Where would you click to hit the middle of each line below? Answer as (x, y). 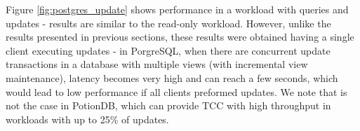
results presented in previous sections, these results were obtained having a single (180, 37)
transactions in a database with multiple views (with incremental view (157, 64)
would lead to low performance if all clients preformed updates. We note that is (176, 91)
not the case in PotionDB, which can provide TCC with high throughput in (168, 105)
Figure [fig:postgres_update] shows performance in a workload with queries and (177, 9)
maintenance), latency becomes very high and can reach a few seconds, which (172, 77)
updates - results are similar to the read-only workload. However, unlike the (168, 23)
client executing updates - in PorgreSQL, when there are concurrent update (168, 50)
